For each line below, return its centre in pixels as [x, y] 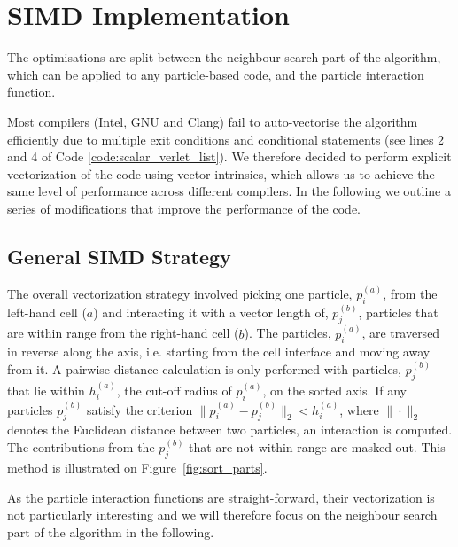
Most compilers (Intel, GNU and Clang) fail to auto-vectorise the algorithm [213, 121]
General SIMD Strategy [119, 256]
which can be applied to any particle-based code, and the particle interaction [216, 74]
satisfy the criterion [140, 409]
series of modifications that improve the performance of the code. [184, 208]
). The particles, [287, 333]
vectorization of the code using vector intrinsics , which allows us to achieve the [221, 173]
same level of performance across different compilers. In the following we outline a [229, 191]
